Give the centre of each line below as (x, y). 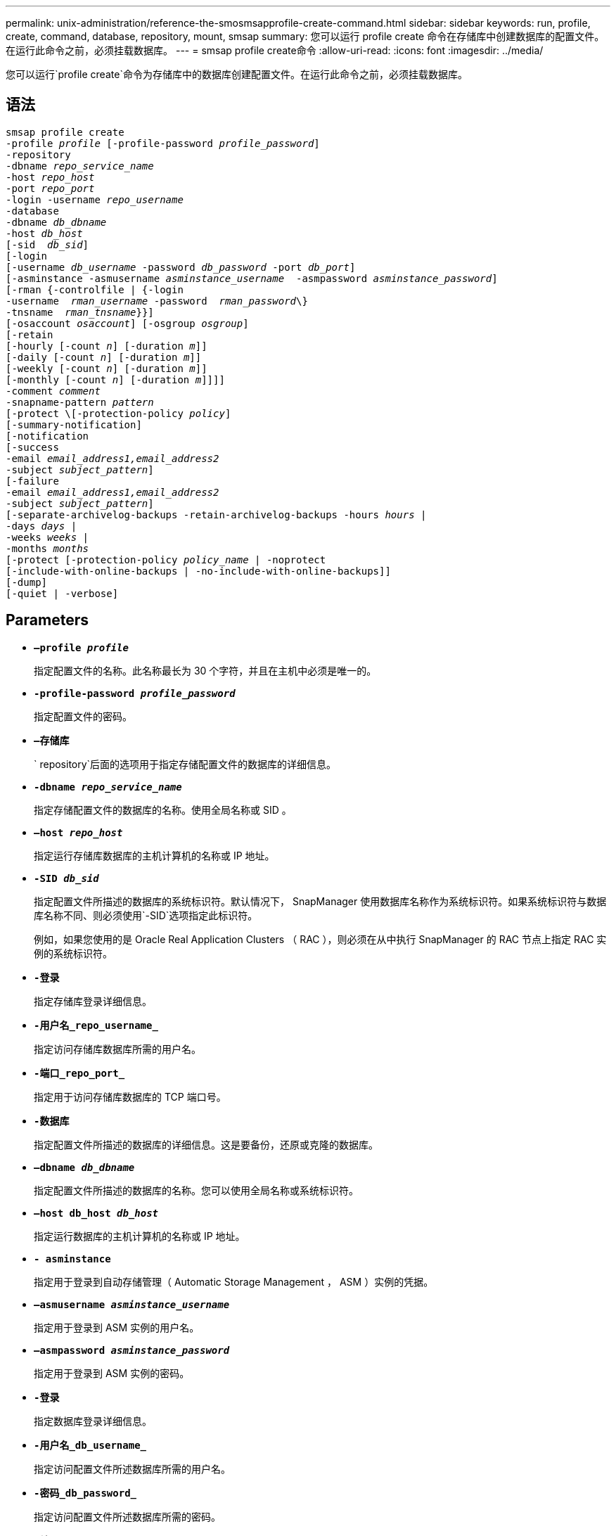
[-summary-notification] (74, 424)
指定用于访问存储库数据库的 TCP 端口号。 (130, 1096)
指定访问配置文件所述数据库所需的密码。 (127, 1516)
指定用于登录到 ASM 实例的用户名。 (117, 1327)
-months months (47, 548)
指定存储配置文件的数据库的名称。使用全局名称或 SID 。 (163, 809)
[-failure (32, 481)
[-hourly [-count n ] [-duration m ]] (107, 346)
